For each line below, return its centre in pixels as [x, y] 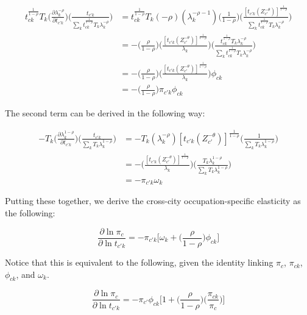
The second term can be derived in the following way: [105, 113]
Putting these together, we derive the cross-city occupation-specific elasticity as [153, 201]
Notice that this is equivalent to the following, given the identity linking [139, 262]
